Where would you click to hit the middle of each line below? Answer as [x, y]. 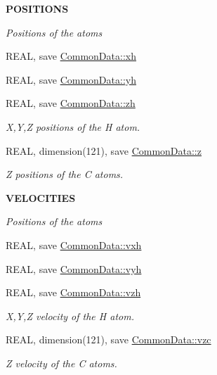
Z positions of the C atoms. [65, 174]
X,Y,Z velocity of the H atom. [70, 316]
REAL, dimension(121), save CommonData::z [104, 150]
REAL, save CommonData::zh [71, 103]
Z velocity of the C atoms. [61, 363]
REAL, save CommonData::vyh [74, 268]
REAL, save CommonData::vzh [73, 292]
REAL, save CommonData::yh [71, 79]
